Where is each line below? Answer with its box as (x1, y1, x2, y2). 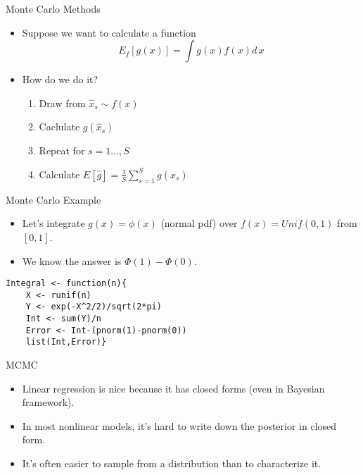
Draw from (39, 95, 86, 110)
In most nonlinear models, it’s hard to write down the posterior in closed (22, 418, 337, 433)
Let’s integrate (22, 216, 85, 230)
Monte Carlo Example (6, 192, 101, 206)
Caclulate (39, 119, 80, 134)
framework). (22, 395, 75, 409)
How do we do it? (22, 72, 98, 87)
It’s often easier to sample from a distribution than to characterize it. (22, 456, 321, 471)
